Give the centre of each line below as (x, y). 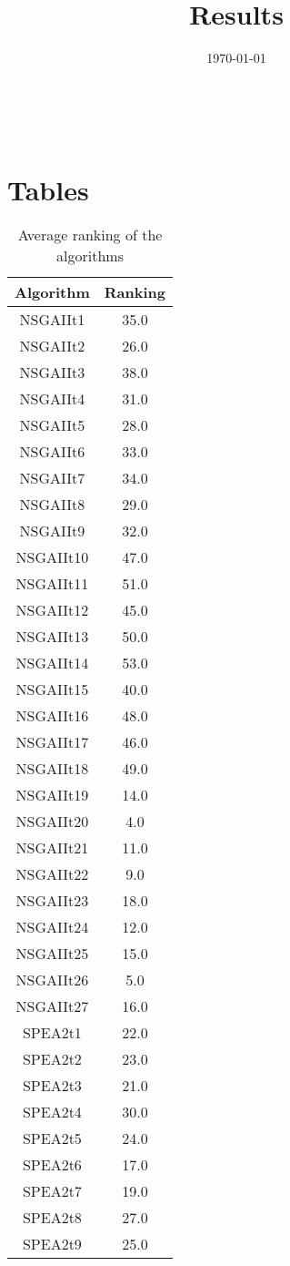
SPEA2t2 (52, 1059)
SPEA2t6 (52, 1165)
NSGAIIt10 (52, 557)
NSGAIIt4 (52, 399)
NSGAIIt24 (52, 927)
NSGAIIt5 (52, 425)
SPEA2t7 (52, 1191)
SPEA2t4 (52, 1112)
